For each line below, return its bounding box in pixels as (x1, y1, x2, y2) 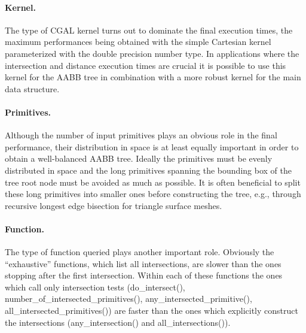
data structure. (5, 82, 60, 95)
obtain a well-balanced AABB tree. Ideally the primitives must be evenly (5, 152, 273, 165)
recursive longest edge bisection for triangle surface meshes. (5, 199, 222, 211)
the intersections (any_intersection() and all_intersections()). (5, 316, 231, 328)
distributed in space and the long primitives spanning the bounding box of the (5, 164, 292, 176)
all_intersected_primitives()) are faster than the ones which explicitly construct (5, 304, 298, 317)
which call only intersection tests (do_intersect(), (5, 280, 185, 293)
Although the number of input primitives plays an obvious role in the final (5, 129, 277, 141)
